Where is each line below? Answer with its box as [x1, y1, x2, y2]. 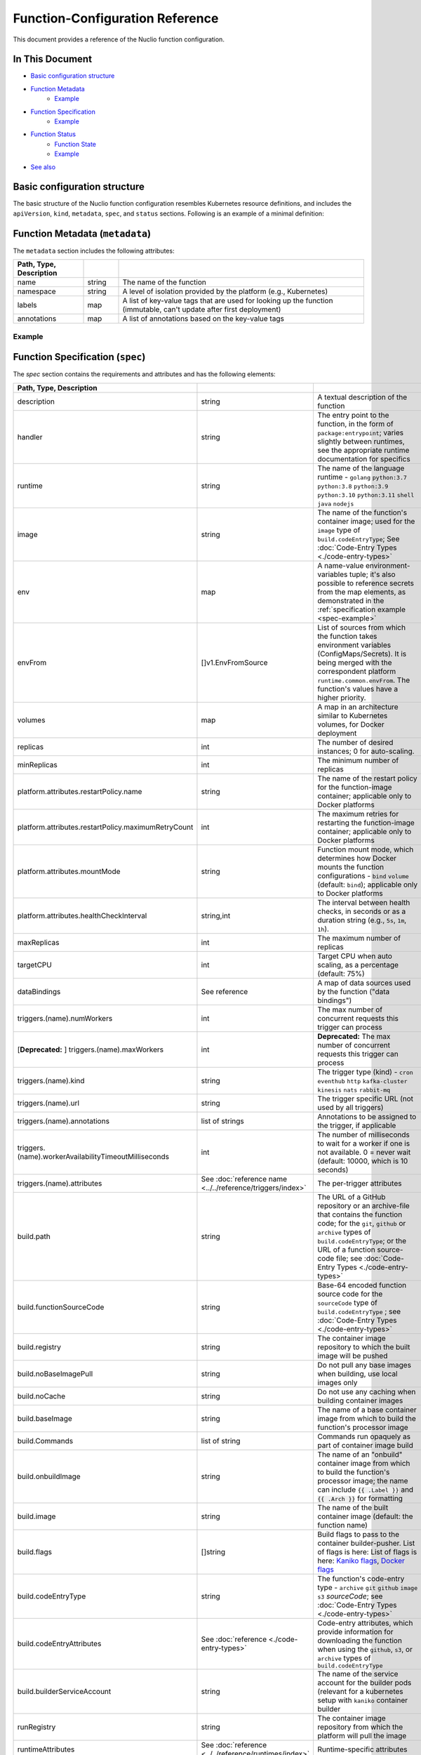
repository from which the [317, 1722, 403, 1732]
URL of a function [317, 1245, 375, 1254]
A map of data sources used [317, 978, 411, 988]
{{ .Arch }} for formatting [317, 1493, 403, 1503]
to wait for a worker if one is [317, 1138, 410, 1148]
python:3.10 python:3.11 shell [317, 491, 415, 498]
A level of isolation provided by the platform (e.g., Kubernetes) [122, 286, 328, 296]
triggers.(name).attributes [17, 1178, 102, 1188]
